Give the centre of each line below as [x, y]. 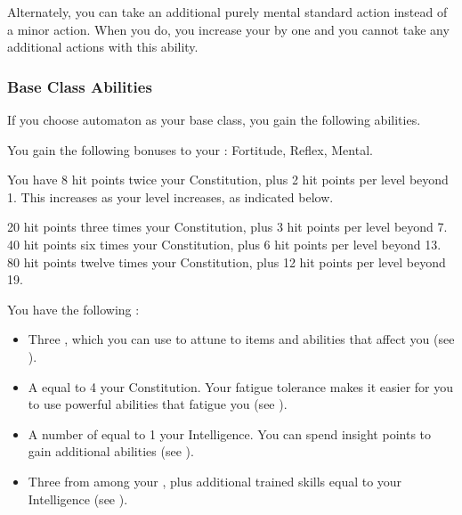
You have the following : [73, 309]
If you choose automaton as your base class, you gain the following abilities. [214, 119]
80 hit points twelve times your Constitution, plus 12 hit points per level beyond [227, 262]
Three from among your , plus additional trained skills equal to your [215, 481]
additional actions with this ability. [103, 47]
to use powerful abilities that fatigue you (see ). [158, 404]
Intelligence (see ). [78, 499]
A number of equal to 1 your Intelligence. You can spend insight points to [230, 433]
